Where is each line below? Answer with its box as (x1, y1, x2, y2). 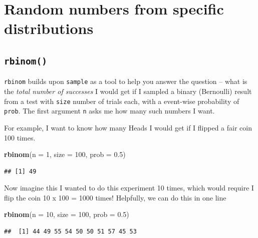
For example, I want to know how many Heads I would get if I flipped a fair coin (4, 122, 252, 132)
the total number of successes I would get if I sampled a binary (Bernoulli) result (4, 86, 252, 96)
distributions (4, 18, 94, 38)
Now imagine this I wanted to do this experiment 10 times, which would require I (4, 182, 254, 193)
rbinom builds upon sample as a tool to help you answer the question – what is (4, 76, 247, 86)
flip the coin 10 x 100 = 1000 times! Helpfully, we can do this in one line (4, 192, 226, 202)
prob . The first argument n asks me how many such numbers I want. (4, 105, 215, 116)
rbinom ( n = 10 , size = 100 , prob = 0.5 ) (4, 209, 129, 219)
